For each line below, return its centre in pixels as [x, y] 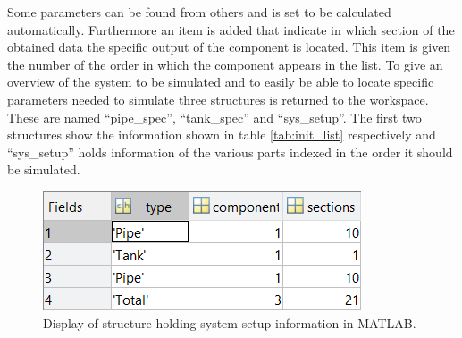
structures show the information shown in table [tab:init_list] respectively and [222, 135]
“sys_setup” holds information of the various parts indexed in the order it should [230, 152]
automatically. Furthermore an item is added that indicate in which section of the [231, 29]
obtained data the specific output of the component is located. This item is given [229, 47]
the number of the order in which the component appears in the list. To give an [225, 64]
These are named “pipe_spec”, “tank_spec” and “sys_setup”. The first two [214, 117]
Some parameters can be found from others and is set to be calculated [199, 12]
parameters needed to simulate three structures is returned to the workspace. [218, 99]
